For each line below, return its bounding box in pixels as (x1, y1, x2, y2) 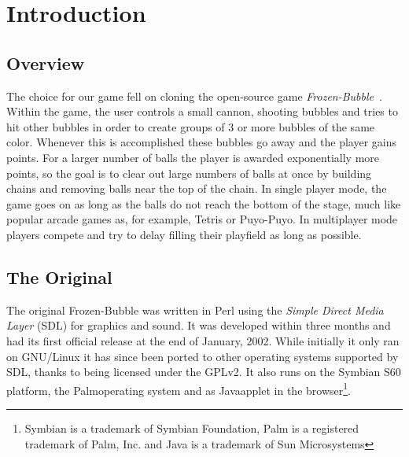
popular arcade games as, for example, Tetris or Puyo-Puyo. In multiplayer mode (6, 211, 398, 227)
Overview (6, 50, 85, 75)
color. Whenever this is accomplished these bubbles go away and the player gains (6, 134, 396, 150)
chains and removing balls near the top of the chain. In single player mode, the (6, 180, 387, 197)
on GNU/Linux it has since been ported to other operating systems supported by (6, 348, 399, 364)
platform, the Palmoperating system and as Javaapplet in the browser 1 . (6, 379, 351, 398)
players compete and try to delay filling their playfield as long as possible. (6, 226, 362, 242)
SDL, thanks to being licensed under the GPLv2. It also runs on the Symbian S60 (6, 363, 401, 380)
